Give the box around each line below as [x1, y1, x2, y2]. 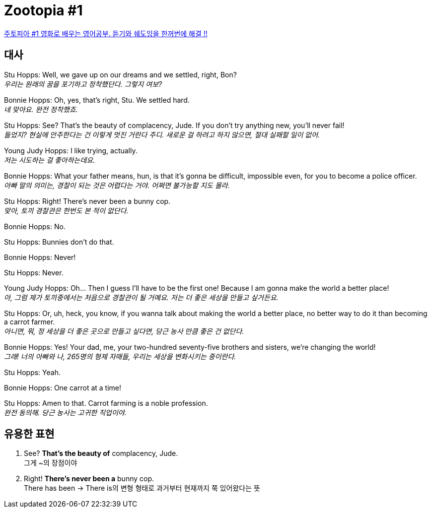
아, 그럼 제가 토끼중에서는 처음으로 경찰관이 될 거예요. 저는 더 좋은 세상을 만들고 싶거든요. [4, 293, 279, 302]
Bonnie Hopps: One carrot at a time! [4, 383, 122, 392]
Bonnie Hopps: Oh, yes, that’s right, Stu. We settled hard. [4, 95, 190, 104]
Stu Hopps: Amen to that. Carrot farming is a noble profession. [4, 398, 208, 407]
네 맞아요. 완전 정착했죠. [4, 105, 78, 114]
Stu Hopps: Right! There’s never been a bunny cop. [4, 196, 171, 205]
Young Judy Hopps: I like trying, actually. [4, 146, 138, 155]
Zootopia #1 [4, 2, 83, 19]
